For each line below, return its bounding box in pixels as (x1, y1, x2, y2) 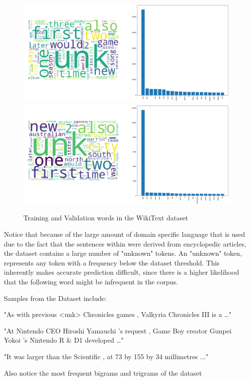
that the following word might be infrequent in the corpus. (4, 277, 179, 287)
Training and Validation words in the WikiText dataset (23, 213, 188, 223)
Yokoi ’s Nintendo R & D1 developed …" (4, 335, 124, 345)
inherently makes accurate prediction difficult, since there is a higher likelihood (4, 267, 239, 277)
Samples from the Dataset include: (4, 293, 107, 303)
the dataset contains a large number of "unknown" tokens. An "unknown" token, (4, 248, 242, 258)
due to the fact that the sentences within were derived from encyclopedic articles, (4, 238, 247, 248)
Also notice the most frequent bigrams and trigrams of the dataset (4, 367, 202, 378)
